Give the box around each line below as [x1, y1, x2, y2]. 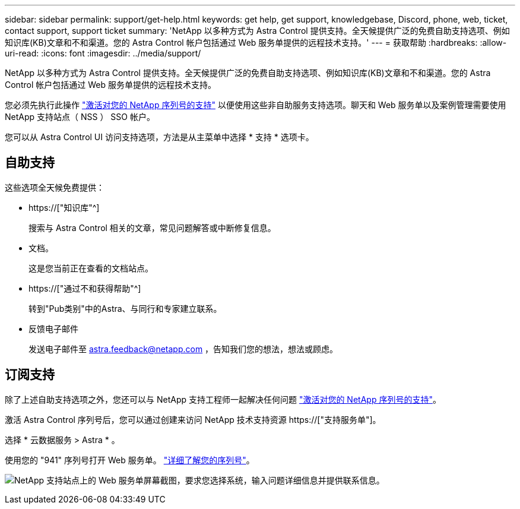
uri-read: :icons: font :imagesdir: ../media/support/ [5, 48, 201, 58]
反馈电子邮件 [28, 323, 78, 334]
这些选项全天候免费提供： [5, 182, 104, 192]
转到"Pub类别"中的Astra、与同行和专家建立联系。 [28, 303, 222, 314]
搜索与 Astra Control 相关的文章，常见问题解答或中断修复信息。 [28, 222, 276, 233]
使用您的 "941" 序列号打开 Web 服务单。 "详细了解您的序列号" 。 [5, 454, 255, 465]
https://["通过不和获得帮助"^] [28, 283, 141, 293]
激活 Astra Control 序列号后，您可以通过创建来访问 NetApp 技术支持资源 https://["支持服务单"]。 [5, 414, 381, 425]
